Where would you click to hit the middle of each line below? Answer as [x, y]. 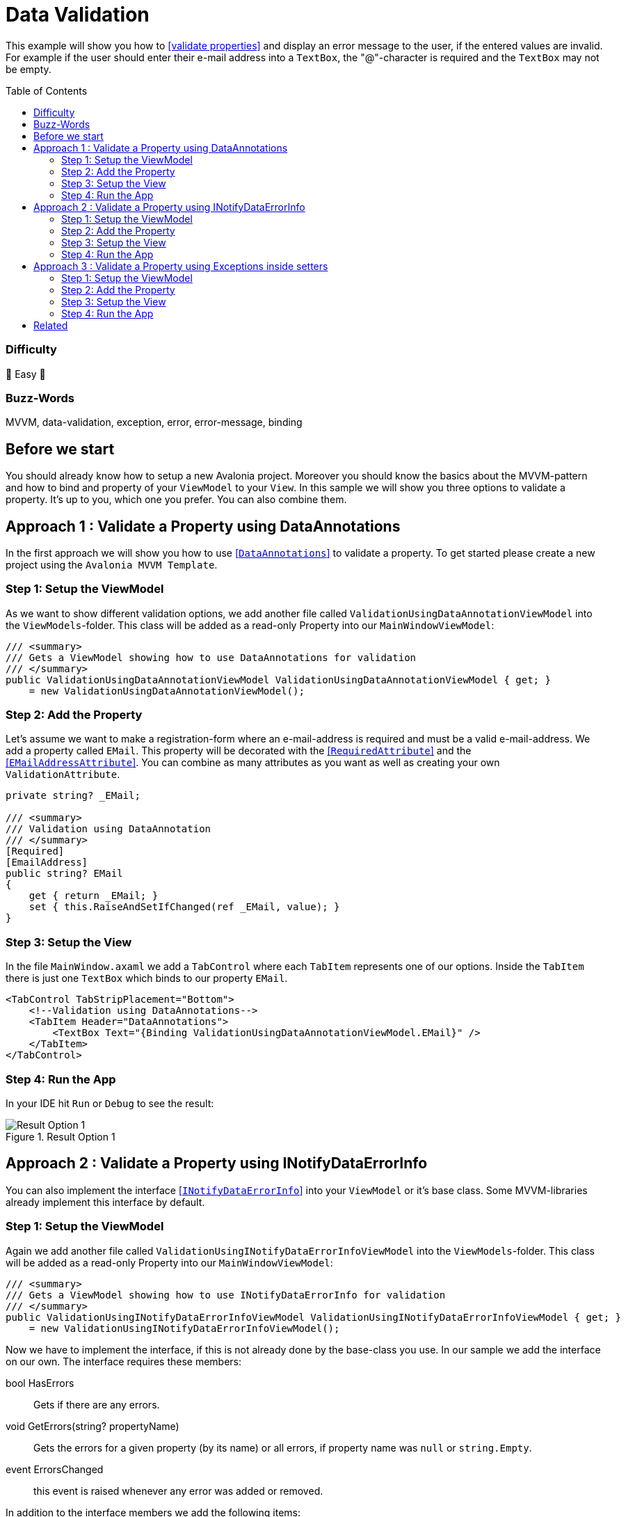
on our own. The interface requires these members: [124, 1361]
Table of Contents [47, 90]
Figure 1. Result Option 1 [61, 1136]
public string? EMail [64, 874]
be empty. [29, 69]
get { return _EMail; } [94, 896]
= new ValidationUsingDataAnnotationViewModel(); [167, 691]
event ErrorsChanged [55, 1469]
